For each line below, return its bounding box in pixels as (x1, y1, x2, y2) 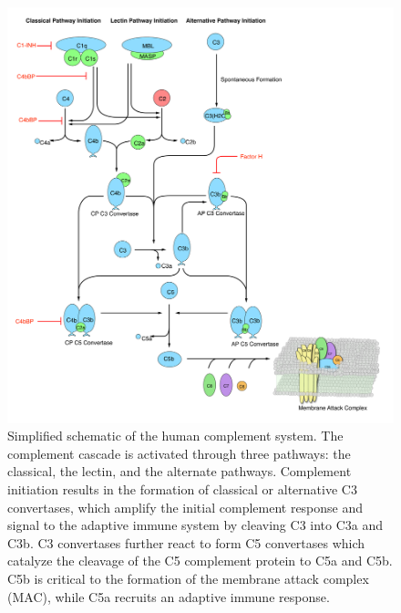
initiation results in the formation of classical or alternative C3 (7, 479, 357, 498)
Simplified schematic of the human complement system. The (7, 426, 344, 445)
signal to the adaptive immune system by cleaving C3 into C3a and (7, 515, 384, 535)
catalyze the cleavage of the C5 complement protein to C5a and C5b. (7, 551, 393, 570)
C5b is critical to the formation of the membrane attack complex (7, 568, 369, 587)
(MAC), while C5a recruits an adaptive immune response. (7, 587, 330, 606)
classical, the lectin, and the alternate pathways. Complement (7, 462, 352, 481)
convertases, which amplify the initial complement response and (7, 497, 364, 516)
